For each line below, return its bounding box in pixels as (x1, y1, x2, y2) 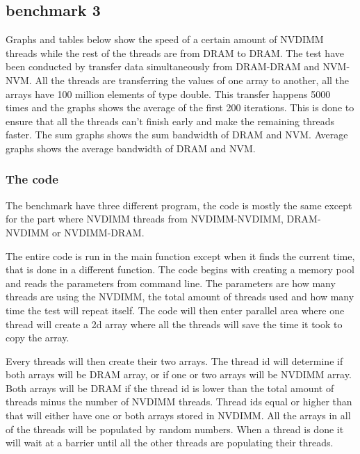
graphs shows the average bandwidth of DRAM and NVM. (6, 140, 256, 155)
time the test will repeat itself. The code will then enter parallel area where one (6, 302, 345, 317)
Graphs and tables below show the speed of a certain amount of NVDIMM (6, 32, 324, 47)
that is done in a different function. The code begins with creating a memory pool (6, 262, 354, 277)
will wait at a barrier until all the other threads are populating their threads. (6, 435, 334, 450)
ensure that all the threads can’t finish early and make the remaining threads (6, 113, 335, 128)
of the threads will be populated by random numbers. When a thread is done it (6, 421, 344, 436)
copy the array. (6, 330, 69, 345)
